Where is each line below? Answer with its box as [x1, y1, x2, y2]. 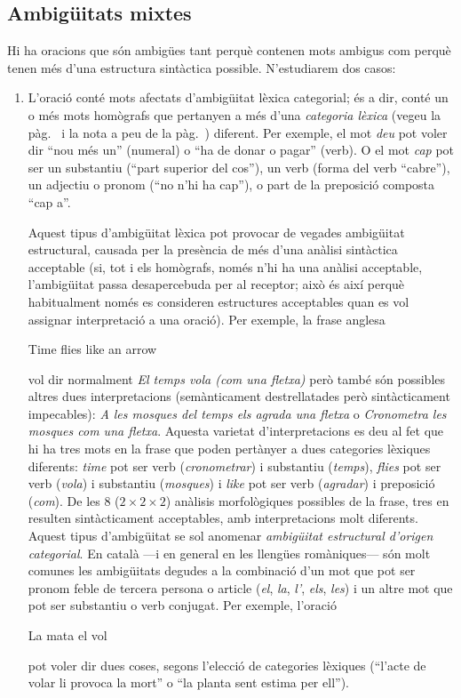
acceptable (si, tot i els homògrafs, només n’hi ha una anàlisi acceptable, [28, 257, 423, 276]
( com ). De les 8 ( [28, 491, 120, 509]
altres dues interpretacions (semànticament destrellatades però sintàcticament [28, 387, 450, 405]
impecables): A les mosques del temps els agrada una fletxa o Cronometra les [28, 404, 447, 422]
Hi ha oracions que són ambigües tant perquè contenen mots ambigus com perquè [7, 41, 451, 60]
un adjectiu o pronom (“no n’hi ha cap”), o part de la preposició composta [28, 175, 435, 194]
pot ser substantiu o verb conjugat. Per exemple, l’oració [28, 596, 337, 614]
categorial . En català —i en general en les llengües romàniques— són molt [28, 543, 431, 562]
